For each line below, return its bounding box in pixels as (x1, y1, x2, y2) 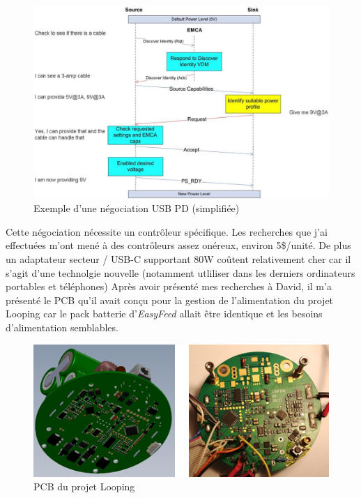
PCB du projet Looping (33, 479, 135, 494)
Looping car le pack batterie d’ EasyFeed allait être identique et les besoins (6, 306, 323, 321)
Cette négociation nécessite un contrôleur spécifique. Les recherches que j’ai (6, 224, 328, 239)
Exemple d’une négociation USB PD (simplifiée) (33, 201, 240, 216)
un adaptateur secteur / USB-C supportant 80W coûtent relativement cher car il (6, 251, 351, 266)
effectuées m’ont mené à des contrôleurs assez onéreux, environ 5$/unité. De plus (6, 238, 351, 252)
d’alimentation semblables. (6, 319, 118, 334)
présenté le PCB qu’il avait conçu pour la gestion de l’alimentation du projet (6, 292, 334, 307)
